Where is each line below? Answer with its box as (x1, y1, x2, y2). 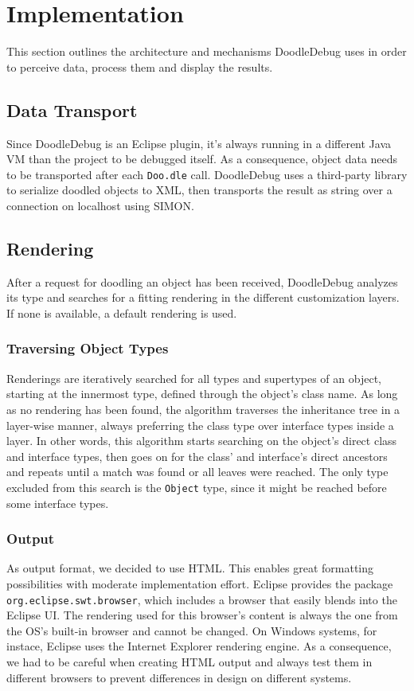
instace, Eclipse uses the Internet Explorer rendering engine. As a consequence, (6, 638, 392, 654)
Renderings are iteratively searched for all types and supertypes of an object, (6, 369, 381, 386)
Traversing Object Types (6, 338, 169, 358)
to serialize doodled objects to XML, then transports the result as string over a (6, 182, 393, 198)
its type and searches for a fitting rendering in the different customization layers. (6, 289, 400, 306)
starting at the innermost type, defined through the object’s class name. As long (6, 385, 398, 402)
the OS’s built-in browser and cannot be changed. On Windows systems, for (6, 622, 377, 638)
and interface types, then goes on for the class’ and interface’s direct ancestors (6, 447, 388, 464)
